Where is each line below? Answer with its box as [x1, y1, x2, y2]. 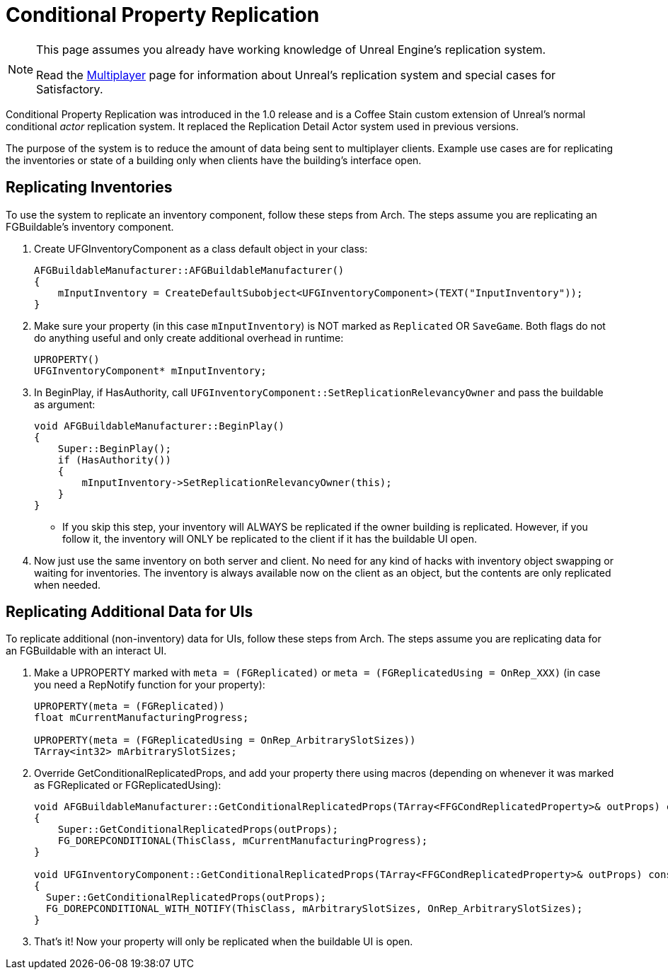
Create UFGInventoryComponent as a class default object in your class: [34, 242, 368, 255]
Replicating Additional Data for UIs [6, 603, 253, 621]
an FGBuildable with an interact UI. [6, 645, 167, 657]
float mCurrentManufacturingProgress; [34, 712, 249, 724]
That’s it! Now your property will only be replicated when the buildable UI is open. [34, 935, 413, 948]
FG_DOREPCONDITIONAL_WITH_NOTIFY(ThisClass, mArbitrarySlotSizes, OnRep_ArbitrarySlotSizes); [45, 903, 583, 915]
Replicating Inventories [6, 178, 173, 197]
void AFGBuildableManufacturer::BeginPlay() [34, 420, 285, 432]
